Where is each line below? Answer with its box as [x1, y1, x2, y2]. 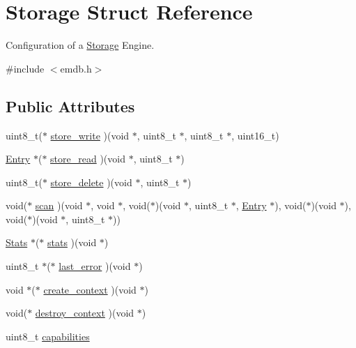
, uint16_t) [231, 128, 279, 142]
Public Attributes [6, 95, 135, 116]
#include [6, 61, 45, 75]
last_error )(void [59, 259, 131, 273]
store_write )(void [50, 128, 130, 142]
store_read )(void [50, 151, 125, 166]
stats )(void [47, 235, 97, 250]
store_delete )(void [50, 174, 132, 189]
